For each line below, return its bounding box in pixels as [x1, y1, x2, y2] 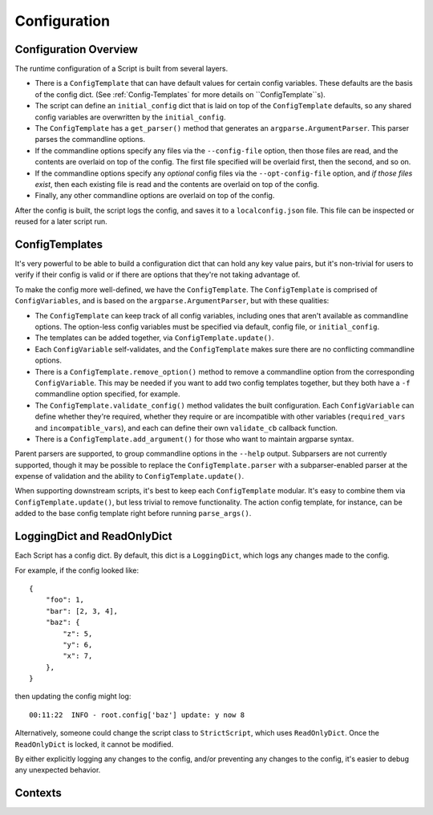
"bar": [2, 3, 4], [45, 606, 119, 615]
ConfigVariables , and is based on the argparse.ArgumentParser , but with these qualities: [14, 296, 330, 306]
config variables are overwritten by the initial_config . [34, 112, 226, 122]
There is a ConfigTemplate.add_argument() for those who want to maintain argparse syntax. [34, 434, 354, 444]
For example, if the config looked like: [14, 566, 140, 575]
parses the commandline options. [34, 135, 146, 144]
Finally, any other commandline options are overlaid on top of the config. [34, 191, 275, 201]
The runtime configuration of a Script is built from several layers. [14, 64, 229, 74]
